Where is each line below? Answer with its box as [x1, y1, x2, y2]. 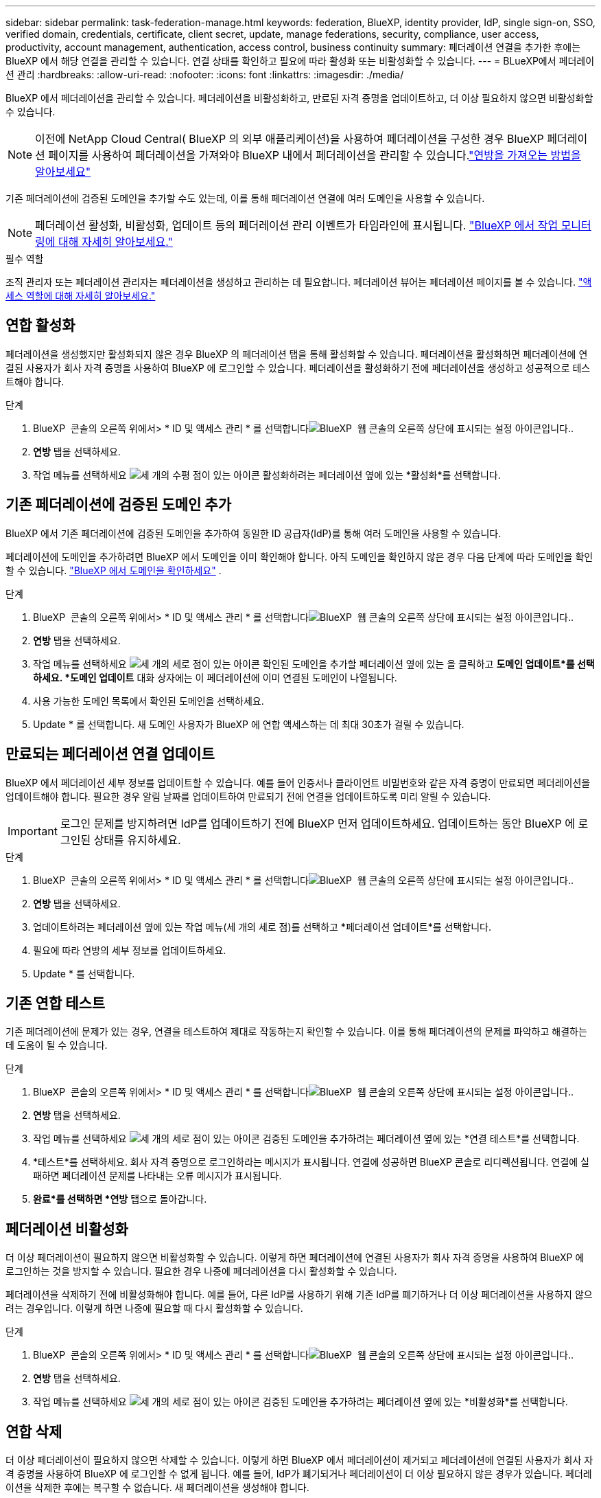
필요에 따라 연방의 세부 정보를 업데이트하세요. [33, 944, 226, 956]
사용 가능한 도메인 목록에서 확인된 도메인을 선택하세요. [33, 694, 264, 707]
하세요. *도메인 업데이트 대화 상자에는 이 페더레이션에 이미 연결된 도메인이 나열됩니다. [33, 671, 397, 683]
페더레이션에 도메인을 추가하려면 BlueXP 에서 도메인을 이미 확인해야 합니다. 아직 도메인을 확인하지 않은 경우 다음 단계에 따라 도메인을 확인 [5, 550, 593, 563]
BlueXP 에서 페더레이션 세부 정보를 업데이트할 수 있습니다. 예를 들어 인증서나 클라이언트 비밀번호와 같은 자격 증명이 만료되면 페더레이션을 [5, 776, 591, 788]
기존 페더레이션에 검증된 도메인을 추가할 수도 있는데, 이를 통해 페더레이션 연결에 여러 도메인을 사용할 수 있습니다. [5, 192, 485, 204]
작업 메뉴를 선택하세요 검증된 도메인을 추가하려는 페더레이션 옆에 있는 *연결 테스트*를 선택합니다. [33, 1133, 580, 1145]
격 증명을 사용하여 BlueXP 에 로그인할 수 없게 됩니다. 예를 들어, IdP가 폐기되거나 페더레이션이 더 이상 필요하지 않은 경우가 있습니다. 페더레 [5, 1468, 592, 1480]
